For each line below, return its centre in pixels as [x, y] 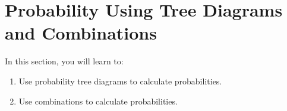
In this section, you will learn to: [64, 61]
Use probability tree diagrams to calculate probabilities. [120, 81]
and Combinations [81, 33]
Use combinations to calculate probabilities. [98, 101]
